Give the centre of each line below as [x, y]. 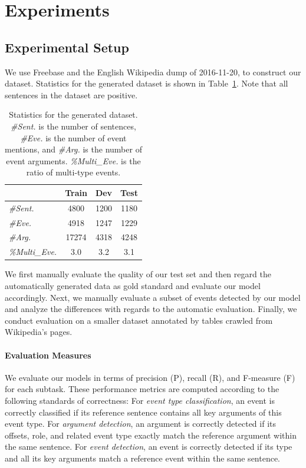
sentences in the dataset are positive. [71, 94]
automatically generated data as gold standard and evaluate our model [133, 285]
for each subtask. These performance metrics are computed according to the [142, 389]
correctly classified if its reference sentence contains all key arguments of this [143, 412]
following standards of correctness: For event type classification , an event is [140, 400]
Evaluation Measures [48, 355]
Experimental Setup [67, 47]
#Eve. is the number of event [73, 137]
